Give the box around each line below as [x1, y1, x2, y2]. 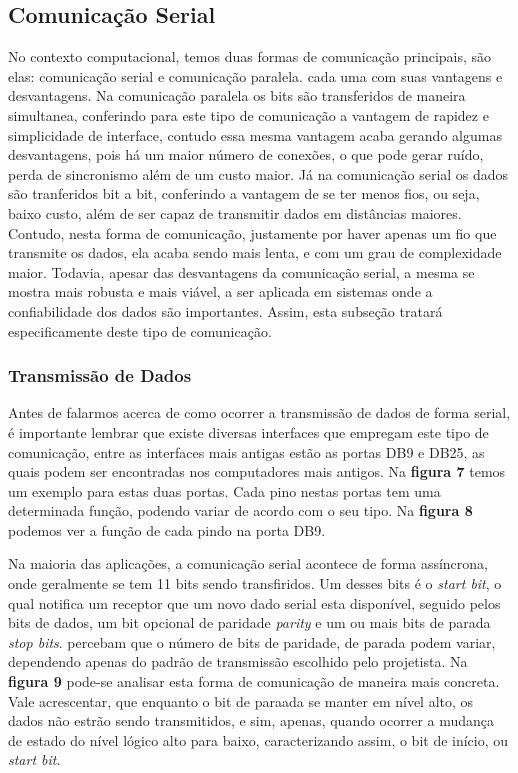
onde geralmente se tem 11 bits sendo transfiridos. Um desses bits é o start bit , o [8, 573, 502, 594]
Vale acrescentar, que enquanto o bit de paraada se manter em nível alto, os [8, 690, 474, 711]
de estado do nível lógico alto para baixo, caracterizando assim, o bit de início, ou [8, 729, 509, 750]
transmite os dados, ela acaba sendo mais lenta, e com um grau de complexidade [8, 242, 502, 263]
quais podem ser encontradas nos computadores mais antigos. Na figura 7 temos [8, 461, 506, 482]
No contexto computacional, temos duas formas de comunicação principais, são [8, 46, 492, 67]
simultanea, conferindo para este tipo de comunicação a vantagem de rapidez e [8, 104, 489, 125]
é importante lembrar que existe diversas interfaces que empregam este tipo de [8, 421, 489, 442]
